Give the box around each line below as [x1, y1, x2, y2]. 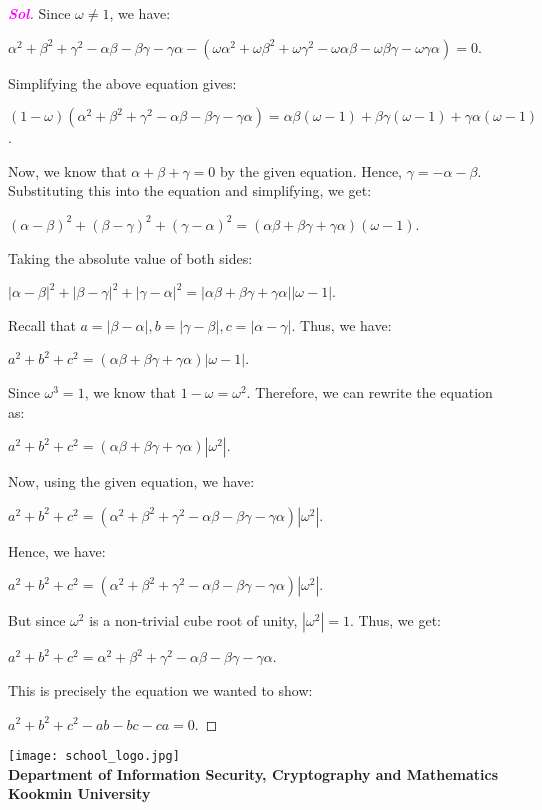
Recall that [8, 314, 76, 335]
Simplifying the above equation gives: [8, 72, 237, 93]
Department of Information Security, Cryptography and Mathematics [8, 763, 498, 784]
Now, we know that [8, 160, 127, 181]
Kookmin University [8, 783, 151, 804]
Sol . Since [8, 3, 71, 23]
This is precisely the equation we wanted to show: [8, 679, 313, 700]
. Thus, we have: [291, 314, 392, 335]
